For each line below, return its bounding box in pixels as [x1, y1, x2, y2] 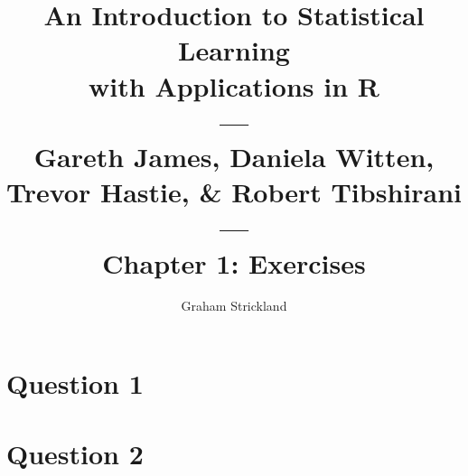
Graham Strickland [181, 296, 287, 315]
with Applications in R [89, 67, 379, 104]
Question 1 [6, 365, 144, 402]
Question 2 [6, 435, 144, 472]
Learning [178, 32, 290, 69]
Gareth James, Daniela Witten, [33, 137, 435, 174]
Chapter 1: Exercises [102, 244, 366, 281]
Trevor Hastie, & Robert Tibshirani [6, 173, 462, 210]
